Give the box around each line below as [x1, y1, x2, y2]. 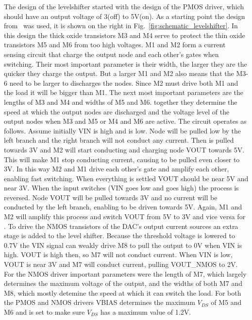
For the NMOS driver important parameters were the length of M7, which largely [4, 268, 247, 279]
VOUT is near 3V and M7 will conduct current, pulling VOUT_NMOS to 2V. [4, 259, 238, 269]
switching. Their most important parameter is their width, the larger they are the [4, 58, 247, 69]
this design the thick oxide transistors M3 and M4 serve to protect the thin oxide [4, 30, 245, 40]
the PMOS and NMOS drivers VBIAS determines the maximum [4, 297, 195, 307]
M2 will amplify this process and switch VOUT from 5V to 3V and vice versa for [4, 211, 246, 222]
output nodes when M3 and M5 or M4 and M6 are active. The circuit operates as [4, 116, 247, 126]
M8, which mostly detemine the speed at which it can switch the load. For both [4, 287, 241, 298]
